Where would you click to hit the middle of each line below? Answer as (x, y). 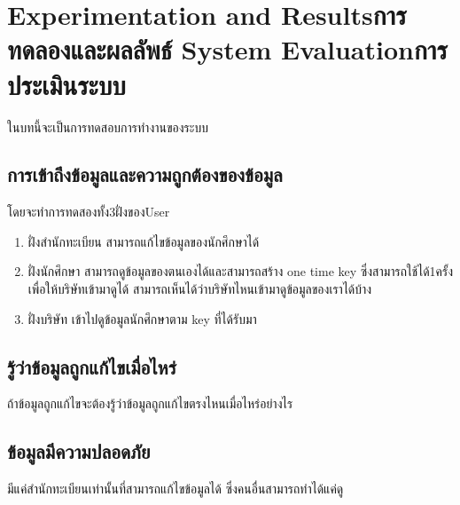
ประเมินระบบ (66, 84)
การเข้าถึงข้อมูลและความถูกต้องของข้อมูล (145, 174)
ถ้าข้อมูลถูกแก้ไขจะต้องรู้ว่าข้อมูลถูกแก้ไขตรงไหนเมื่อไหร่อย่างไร (150, 403)
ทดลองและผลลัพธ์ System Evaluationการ (227, 49)
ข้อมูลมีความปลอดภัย (79, 451)
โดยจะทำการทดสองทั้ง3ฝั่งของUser (89, 212)
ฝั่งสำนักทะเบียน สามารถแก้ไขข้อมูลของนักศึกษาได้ (144, 241)
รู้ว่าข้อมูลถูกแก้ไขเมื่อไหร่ (92, 366)
